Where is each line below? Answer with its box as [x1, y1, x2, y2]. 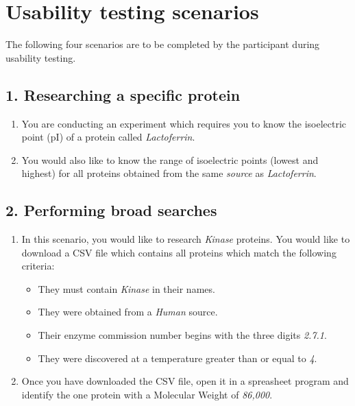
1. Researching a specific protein [5, 84, 241, 105]
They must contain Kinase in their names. [38, 281, 215, 296]
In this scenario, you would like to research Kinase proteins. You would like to [21, 232, 350, 246]
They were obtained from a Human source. [38, 304, 218, 319]
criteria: [21, 259, 55, 273]
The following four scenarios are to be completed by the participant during [5, 37, 320, 51]
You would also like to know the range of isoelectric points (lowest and [21, 152, 319, 167]
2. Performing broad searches [5, 200, 217, 221]
